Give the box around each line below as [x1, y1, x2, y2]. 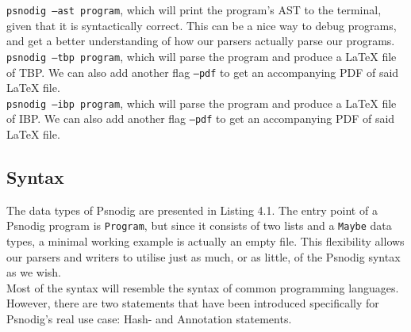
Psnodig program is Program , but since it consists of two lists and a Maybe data [6, 217, 392, 234]
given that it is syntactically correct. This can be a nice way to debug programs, [6, 17, 397, 33]
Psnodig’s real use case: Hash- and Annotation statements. [6, 311, 292, 327]
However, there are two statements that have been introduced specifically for [6, 295, 379, 311]
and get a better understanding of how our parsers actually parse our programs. [6, 32, 395, 49]
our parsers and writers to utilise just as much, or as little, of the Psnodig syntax [6, 248, 401, 265]
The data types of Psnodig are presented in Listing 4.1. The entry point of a [6, 201, 378, 218]
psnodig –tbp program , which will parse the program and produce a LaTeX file [6, 48, 397, 64]
